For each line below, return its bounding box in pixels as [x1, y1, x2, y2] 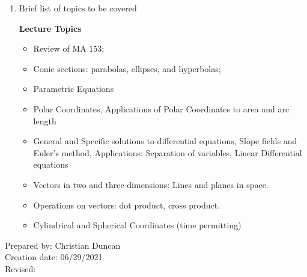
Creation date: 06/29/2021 [5, 251, 103, 263]
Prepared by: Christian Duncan [5, 239, 121, 251]
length [33, 114, 56, 127]
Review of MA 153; [33, 42, 105, 55]
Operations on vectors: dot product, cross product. [33, 198, 220, 211]
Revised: [5, 262, 36, 275]
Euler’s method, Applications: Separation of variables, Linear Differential [33, 146, 302, 159]
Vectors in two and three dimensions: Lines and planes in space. [33, 178, 269, 190]
